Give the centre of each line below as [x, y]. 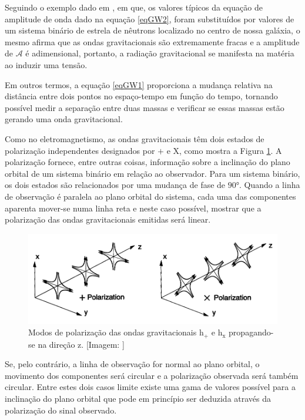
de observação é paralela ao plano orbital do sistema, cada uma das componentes [150, 196]
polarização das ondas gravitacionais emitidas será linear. [108, 219]
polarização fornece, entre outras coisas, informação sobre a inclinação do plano [148, 162]
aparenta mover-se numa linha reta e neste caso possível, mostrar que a [133, 208]
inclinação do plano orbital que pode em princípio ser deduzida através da [138, 398]
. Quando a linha [270, 185]
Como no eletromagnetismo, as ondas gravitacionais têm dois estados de [135, 138]
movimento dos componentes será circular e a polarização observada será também [152, 375]
